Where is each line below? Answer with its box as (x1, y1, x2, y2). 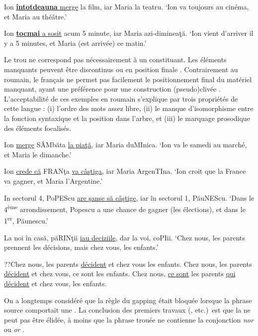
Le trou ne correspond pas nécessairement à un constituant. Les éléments (4, 54, 227, 65)
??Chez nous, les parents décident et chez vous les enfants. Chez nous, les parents (4, 258, 252, 269)
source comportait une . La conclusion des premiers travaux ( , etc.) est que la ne (4, 305, 251, 315)
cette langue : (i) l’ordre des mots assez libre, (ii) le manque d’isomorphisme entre (4, 103, 254, 113)
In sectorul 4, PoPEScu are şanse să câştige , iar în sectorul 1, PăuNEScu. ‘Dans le (4, 192, 255, 203)
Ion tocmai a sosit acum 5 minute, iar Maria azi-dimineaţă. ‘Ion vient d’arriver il (4, 28, 254, 38)
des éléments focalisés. (4, 122, 72, 133)
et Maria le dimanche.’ (4, 149, 72, 159)
